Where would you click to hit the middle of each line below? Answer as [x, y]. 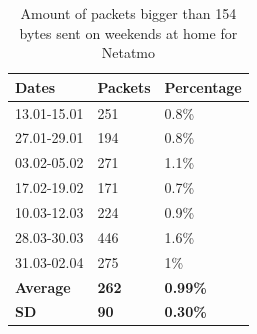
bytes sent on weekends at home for [128, 32]
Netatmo [128, 52]
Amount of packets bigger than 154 [128, 13]
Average [43, 286]
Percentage [203, 86]
